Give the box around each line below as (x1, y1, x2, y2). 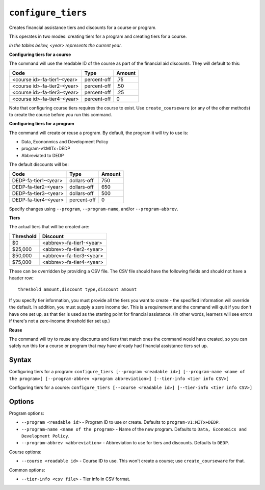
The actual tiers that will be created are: (9, 224, 89, 230)
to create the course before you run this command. (9, 111, 112, 117)
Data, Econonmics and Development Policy (21, 139, 108, 145)
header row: (9, 275, 34, 281)
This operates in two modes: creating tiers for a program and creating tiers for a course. (9, 33, 187, 39)
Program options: (9, 410, 44, 416)
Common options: (9, 467, 45, 473)
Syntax (9, 356, 31, 364)
